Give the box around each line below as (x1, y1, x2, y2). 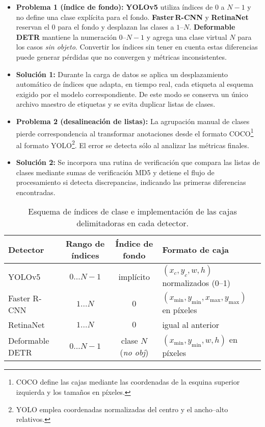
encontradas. (16, 186, 56, 197)
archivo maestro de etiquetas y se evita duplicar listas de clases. (16, 99, 216, 109)
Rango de (66, 238, 105, 250)
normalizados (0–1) (162, 277, 230, 289)
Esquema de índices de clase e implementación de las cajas (28, 205, 237, 218)
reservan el (16, 21, 49, 32)
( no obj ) (120, 346, 149, 358)
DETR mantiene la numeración (16, 31, 117, 42)
